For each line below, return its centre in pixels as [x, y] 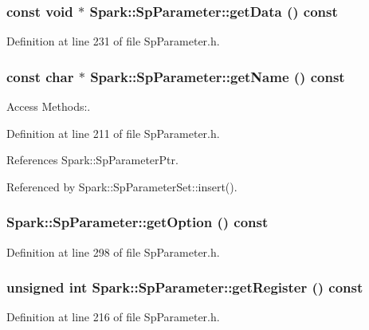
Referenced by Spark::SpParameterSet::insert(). [122, 186]
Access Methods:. [49, 106]
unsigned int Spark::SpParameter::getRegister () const [185, 287]
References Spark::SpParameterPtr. [92, 160]
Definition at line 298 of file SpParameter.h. [113, 251]
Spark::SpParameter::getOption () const [137, 222]
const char [40, 76]
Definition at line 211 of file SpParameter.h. [113, 133]
